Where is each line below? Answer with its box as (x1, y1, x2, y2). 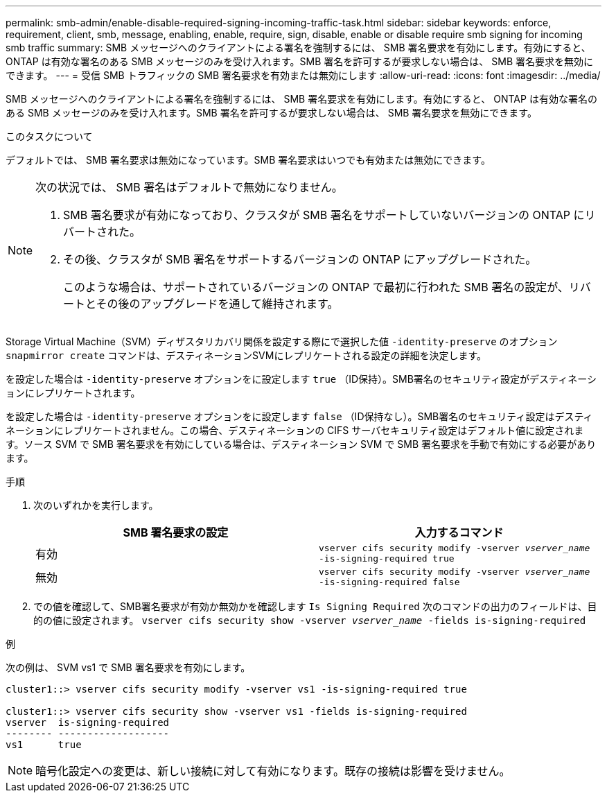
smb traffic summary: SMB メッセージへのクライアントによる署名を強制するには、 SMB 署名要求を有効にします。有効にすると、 (6, 42, 591, 53)
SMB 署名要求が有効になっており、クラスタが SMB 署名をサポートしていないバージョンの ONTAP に (63, 208, 585, 222)
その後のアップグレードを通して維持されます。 (96, 297, 339, 311)
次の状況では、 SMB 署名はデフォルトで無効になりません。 (35, 180, 343, 194)
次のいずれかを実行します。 (33, 499, 159, 511)
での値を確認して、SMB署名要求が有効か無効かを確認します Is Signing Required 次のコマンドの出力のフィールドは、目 (33, 600, 597, 612)
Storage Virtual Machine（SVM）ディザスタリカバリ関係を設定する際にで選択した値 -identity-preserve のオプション (6, 336, 558, 347)
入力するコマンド (414, 526, 504, 539)
